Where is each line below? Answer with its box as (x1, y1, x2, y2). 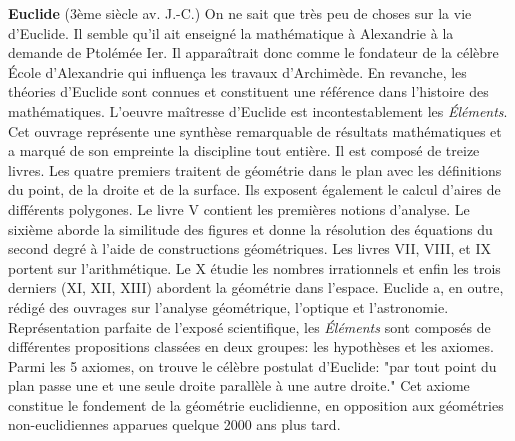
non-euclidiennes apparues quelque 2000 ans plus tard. (8, 414, 341, 435)
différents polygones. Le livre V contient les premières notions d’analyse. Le (8, 198, 470, 219)
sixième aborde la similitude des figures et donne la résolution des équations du (8, 218, 493, 239)
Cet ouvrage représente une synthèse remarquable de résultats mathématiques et (8, 120, 502, 141)
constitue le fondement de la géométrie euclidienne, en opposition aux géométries (8, 394, 504, 415)
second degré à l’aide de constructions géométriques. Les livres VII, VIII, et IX (8, 238, 491, 259)
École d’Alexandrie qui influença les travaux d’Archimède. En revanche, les (8, 61, 467, 82)
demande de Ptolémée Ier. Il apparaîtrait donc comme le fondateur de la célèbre (8, 42, 499, 63)
